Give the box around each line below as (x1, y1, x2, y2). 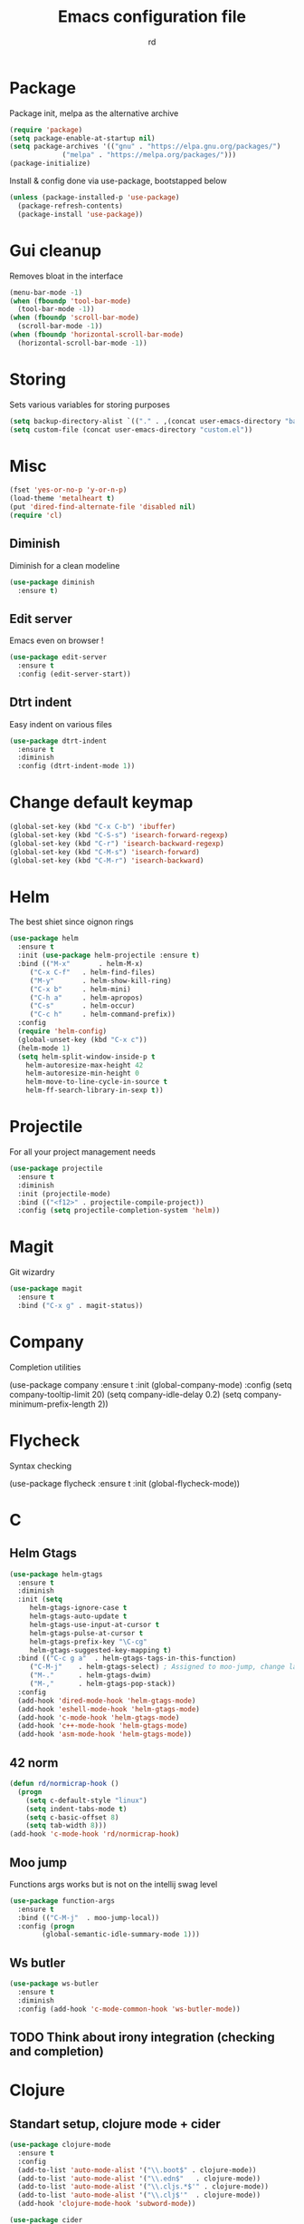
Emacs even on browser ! (9, 635, 104, 646)
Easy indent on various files (9, 718, 113, 729)
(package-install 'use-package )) (17, 210, 144, 219)
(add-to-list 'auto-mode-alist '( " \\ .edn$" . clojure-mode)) (17, 2174, 261, 2183)
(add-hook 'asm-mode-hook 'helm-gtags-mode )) (17, 1730, 193, 1739)
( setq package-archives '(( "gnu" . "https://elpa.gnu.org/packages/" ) (9, 142, 281, 151)
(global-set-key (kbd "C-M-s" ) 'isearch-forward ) (9, 847, 201, 856)
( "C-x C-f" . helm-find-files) (29, 968, 156, 977)
